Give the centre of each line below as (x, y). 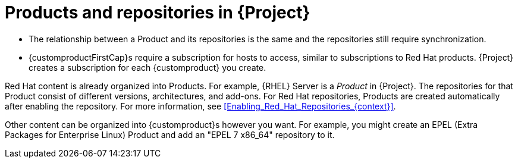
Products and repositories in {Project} (158, 12)
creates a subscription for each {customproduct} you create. (147, 67)
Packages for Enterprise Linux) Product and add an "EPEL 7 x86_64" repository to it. (170, 134)
